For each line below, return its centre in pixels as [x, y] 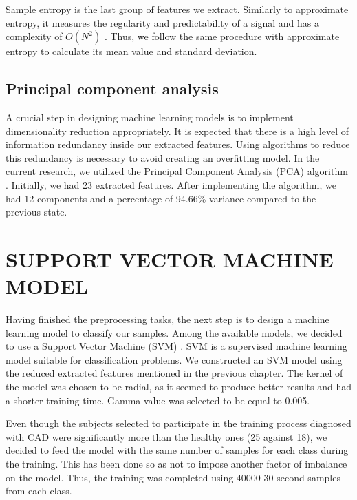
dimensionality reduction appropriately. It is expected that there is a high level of [177, 131]
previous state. [36, 212]
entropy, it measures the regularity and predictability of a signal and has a [162, 22]
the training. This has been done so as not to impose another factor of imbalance [176, 463]
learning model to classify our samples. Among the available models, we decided [174, 332]
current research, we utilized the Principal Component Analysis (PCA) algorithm [177, 171]
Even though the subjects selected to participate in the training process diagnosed [178, 423]
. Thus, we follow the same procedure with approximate [222, 36]
